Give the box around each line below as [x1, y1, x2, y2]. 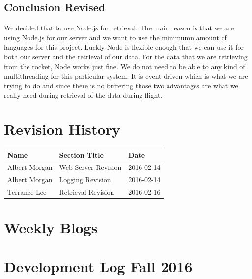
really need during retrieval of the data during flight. [4, 90, 163, 100]
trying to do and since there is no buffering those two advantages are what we [4, 80, 238, 90]
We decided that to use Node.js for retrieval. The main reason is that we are [4, 23, 234, 33]
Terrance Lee [7, 187, 47, 197]
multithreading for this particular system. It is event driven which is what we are [4, 71, 248, 81]
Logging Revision [59, 174, 111, 185]
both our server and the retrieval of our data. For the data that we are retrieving [4, 51, 248, 61]
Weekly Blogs [4, 218, 98, 238]
